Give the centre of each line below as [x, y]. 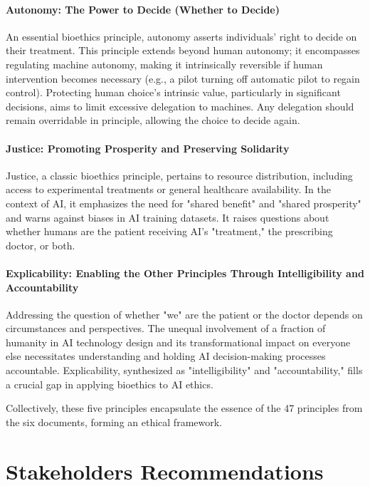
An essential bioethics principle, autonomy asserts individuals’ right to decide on [181, 36]
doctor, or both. [41, 245]
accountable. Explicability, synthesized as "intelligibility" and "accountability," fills [184, 370]
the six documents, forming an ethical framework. [114, 422]
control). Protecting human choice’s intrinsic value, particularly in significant [173, 92]
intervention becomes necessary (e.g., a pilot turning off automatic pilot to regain [183, 78]
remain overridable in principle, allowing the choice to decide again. [153, 120]
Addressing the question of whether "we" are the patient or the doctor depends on [184, 314]
